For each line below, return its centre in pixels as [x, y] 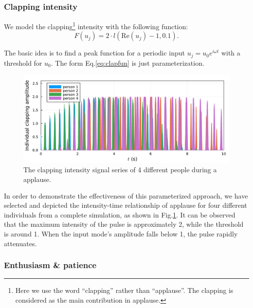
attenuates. [20, 243]
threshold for [23, 63]
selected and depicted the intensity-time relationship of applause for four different [126, 205]
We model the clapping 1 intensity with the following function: [96, 26]
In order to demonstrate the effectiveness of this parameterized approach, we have [126, 195]
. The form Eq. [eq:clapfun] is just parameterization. [127, 63]
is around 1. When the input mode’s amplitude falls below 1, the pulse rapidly [121, 234]
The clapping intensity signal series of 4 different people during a [120, 170]
